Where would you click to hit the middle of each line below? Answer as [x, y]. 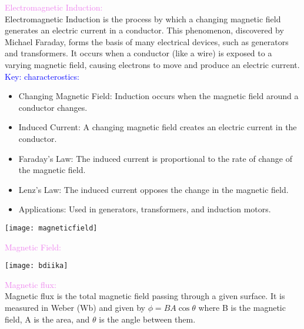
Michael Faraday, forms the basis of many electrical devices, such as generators [147, 41]
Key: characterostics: [42, 76]
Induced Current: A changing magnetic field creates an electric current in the [158, 127]
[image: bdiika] [36, 266]
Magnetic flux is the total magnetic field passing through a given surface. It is [145, 296]
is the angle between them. [147, 319]
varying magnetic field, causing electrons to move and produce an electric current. [152, 64]
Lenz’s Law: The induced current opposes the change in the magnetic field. [153, 189]
